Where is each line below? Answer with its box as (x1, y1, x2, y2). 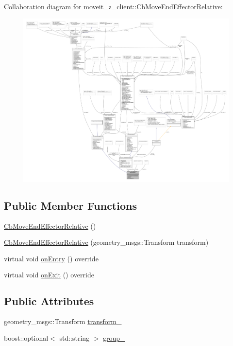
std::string (59, 332, 90, 343)
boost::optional (4, 332, 49, 343)
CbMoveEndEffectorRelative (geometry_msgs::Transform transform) (4, 237, 209, 247)
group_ (103, 332, 125, 343)
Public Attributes (4, 293, 94, 309)
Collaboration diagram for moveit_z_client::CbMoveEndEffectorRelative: (4, 1, 223, 11)
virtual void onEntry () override (4, 253, 99, 263)
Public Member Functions (4, 198, 137, 213)
